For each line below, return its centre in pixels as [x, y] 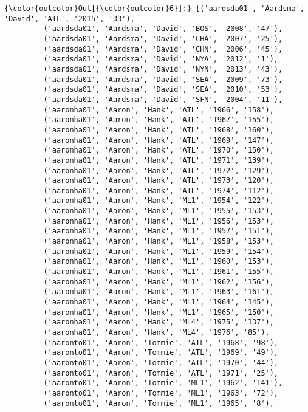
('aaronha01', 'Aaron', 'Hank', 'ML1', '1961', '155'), [159, 272]
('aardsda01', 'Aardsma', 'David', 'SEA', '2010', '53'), [163, 90]
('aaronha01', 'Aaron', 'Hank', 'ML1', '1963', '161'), [159, 292]
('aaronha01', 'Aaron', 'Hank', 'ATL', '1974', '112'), [159, 191]
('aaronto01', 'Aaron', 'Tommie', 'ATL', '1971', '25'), [161, 373]
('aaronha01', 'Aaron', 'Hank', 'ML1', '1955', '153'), [159, 211]
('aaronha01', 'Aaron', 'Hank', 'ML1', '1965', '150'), [159, 312]
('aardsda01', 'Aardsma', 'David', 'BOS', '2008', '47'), [163, 29]
